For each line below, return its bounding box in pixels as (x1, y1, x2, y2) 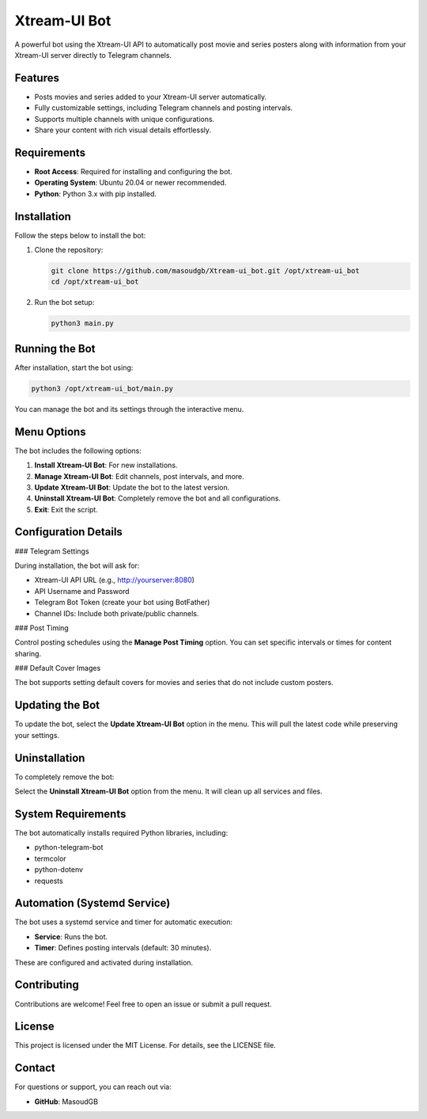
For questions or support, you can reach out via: (14, 1082, 172, 1092)
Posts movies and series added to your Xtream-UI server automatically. (34, 92, 267, 101)
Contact (14, 1061, 55, 1075)
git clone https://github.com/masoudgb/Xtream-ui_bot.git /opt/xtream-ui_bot (51, 266, 360, 275)
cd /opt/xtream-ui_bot (51, 277, 139, 287)
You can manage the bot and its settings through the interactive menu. (14, 404, 244, 413)
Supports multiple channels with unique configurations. (34, 114, 215, 124)
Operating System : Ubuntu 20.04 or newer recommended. (34, 178, 227, 188)
